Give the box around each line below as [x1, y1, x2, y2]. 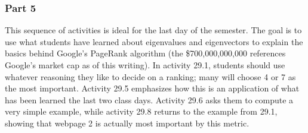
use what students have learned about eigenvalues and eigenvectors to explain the [5, 35, 303, 47]
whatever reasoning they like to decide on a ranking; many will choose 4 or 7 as [5, 70, 296, 83]
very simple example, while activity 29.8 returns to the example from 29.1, [5, 105, 278, 118]
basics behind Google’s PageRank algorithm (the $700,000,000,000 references [5, 47, 286, 59]
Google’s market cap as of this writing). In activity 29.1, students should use [5, 59, 285, 71]
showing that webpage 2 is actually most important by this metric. [5, 116, 250, 129]
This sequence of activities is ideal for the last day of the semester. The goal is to [5, 24, 302, 36]
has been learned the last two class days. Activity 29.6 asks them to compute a [5, 93, 294, 106]
